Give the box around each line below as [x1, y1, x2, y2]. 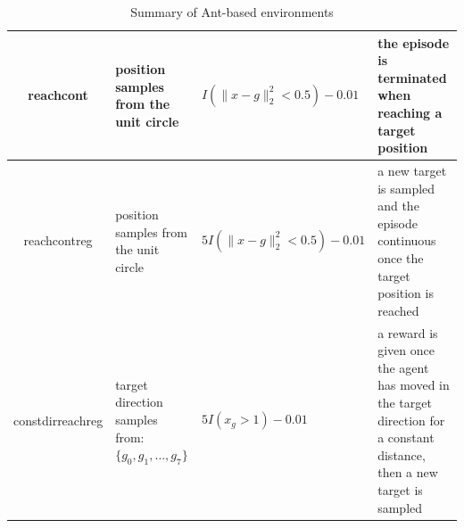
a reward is [377, 323, 438, 342]
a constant [377, 428, 435, 447]
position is [377, 284, 434, 302]
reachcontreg [23, 231, 93, 250]
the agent [377, 358, 429, 376]
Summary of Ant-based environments [130, 3, 334, 21]
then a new [377, 463, 438, 482]
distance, [377, 445, 426, 464]
